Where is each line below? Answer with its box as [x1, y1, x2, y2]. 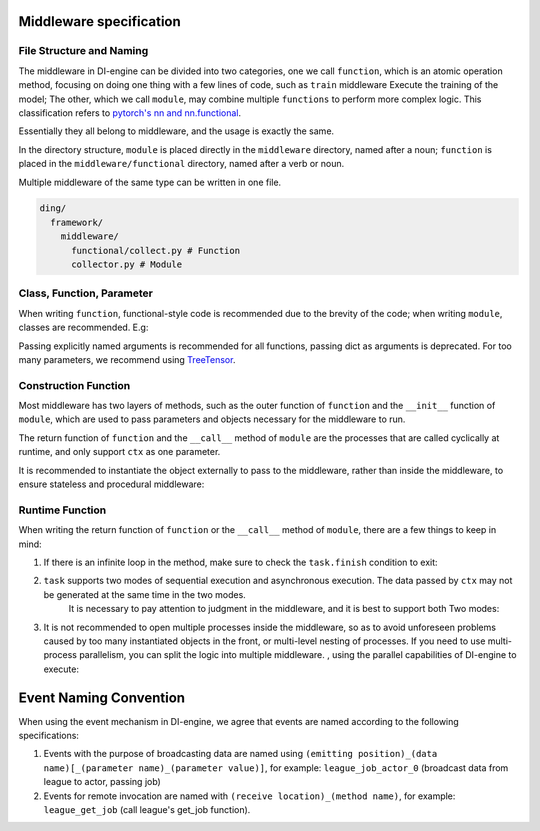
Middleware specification [18, 13, 182, 30]
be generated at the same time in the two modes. [43, 588, 247, 600]
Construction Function [18, 378, 131, 392]
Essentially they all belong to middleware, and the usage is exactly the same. [18, 125, 335, 137]
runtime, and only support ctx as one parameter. [18, 446, 221, 458]
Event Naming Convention [18, 689, 185, 706]
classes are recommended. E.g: [18, 321, 149, 334]
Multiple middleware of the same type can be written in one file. [18, 176, 282, 188]
